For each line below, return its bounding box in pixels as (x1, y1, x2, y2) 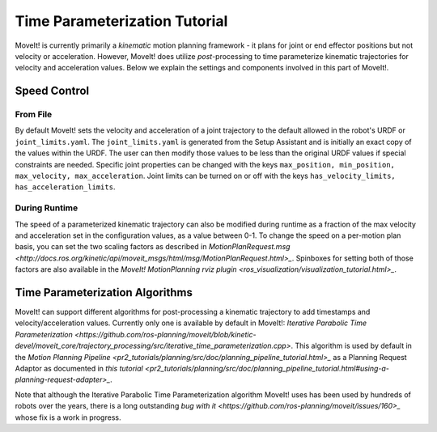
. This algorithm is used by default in (291, 341, 413, 351)
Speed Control (15, 84, 90, 98)
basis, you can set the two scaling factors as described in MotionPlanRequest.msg (15, 242, 291, 252)
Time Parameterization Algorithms (15, 286, 193, 299)
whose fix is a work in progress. (15, 413, 121, 422)
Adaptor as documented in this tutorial (15, 364, 143, 373)
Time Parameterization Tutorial (15, 12, 228, 30)
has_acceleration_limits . (15, 182, 116, 192)
